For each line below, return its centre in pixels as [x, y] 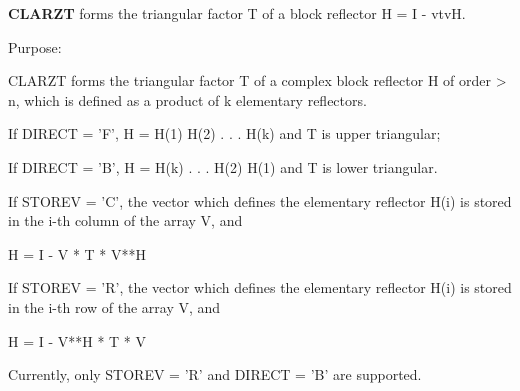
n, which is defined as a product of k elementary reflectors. [187, 99]
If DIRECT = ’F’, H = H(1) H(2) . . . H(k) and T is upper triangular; [224, 133]
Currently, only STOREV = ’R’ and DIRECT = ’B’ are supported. [215, 374]
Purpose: [35, 46]
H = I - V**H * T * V [77, 340]
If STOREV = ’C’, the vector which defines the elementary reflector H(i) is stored [260, 200]
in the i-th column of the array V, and [125, 220]
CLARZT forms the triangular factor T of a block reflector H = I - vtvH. [237, 13]
